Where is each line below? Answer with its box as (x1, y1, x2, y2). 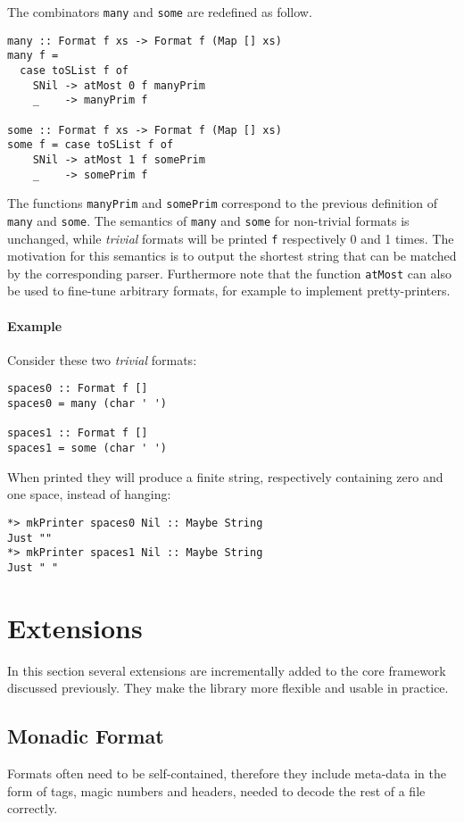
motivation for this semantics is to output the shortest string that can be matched (7, 246, 457, 265)
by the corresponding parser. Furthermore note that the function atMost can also (7, 263, 452, 282)
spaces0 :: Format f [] (7, 382, 148, 395)
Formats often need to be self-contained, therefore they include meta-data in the (7, 764, 447, 783)
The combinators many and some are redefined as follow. (7, 3, 312, 21)
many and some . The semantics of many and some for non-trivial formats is (7, 211, 410, 229)
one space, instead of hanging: (7, 485, 171, 503)
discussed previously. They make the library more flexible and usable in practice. (7, 678, 449, 697)
